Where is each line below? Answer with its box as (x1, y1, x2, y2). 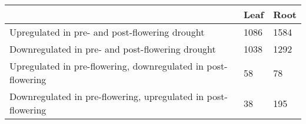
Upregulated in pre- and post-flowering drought (9, 25, 205, 39)
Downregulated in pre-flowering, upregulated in (9, 89, 204, 103)
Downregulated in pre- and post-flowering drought (9, 42, 216, 56)
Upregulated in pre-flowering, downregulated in (9, 59, 204, 73)
